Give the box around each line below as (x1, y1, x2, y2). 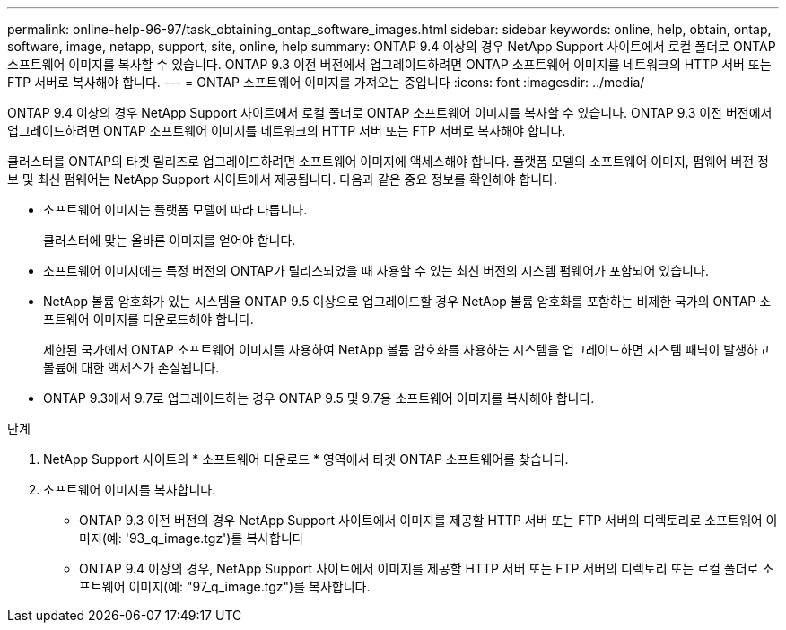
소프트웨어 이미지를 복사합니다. (43, 482, 216, 497)
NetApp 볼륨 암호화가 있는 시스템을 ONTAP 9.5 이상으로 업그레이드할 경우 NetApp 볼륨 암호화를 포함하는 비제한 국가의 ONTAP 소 (43, 293, 772, 309)
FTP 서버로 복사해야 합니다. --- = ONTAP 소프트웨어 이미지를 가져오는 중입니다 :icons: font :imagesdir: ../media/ (7, 74, 645, 90)
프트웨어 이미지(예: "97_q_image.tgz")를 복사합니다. (79, 579, 371, 594)
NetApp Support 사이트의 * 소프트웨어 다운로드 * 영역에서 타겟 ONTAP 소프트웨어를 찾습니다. (43, 451, 569, 467)
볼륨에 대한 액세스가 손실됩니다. (43, 360, 220, 375)
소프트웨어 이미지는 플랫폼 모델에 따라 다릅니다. (43, 202, 308, 217)
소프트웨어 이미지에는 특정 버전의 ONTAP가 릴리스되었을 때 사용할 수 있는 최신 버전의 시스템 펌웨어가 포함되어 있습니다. (43, 263, 709, 278)
